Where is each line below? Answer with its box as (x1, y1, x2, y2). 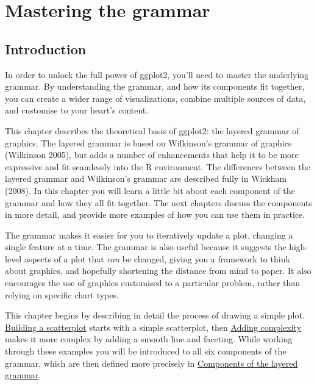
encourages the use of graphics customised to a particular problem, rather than (5, 276, 301, 289)
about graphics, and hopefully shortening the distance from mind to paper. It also (5, 264, 312, 277)
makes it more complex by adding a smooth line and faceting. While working (5, 333, 293, 345)
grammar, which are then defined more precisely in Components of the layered (5, 356, 298, 369)
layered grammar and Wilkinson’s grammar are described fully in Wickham (5, 172, 287, 185)
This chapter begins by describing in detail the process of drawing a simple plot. (5, 309, 305, 322)
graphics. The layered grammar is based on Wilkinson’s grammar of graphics (5, 136, 292, 149)
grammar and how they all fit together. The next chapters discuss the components (5, 196, 312, 209)
